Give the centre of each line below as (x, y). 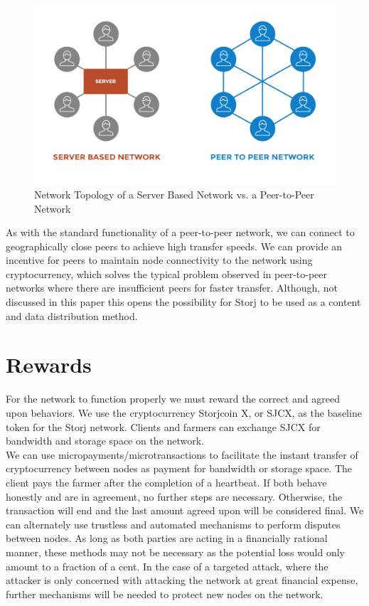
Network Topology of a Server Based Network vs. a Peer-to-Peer (174, 194)
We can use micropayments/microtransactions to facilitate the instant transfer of (182, 454)
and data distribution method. (72, 315)
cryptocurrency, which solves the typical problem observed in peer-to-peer (167, 273)
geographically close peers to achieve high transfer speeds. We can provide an (174, 246)
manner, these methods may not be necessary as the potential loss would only (175, 552)
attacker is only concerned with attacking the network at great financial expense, (182, 580)
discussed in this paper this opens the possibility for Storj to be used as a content (183, 302)
